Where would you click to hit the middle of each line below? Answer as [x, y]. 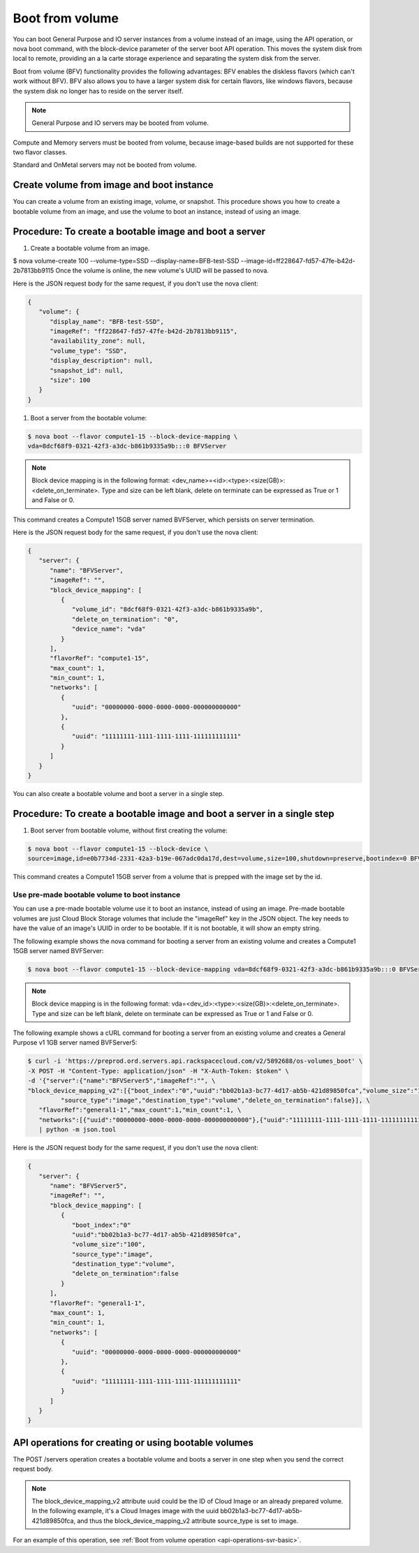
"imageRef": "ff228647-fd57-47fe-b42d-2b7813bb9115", [144, 331]
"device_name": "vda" [109, 629]
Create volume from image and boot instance [113, 185]
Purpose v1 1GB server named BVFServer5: [75, 1043]
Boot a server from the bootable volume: [89, 418]
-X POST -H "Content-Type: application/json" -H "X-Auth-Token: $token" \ [159, 1071]
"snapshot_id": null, [87, 370]
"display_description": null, [102, 361]
